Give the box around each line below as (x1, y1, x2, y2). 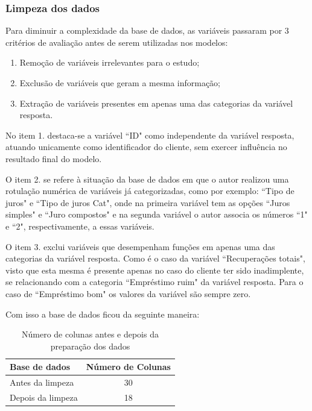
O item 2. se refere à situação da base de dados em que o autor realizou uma (5, 172, 289, 185)
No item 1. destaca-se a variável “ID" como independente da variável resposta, (5, 128, 294, 141)
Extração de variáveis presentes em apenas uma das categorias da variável (19, 96, 293, 109)
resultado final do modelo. (5, 152, 102, 165)
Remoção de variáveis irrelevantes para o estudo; (19, 56, 200, 69)
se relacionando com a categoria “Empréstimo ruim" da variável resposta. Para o (5, 275, 304, 288)
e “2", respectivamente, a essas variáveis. (5, 219, 154, 232)
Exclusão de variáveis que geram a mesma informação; (19, 77, 221, 89)
